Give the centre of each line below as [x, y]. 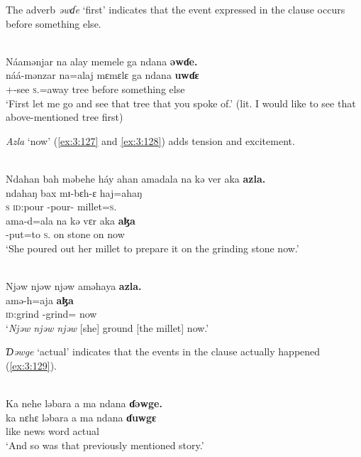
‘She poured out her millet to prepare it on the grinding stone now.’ [152, 248]
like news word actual [52, 431]
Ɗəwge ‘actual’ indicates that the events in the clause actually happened [163, 351]
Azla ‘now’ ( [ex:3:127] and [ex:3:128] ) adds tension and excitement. [150, 140]
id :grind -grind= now [51, 314]
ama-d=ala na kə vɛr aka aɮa [71, 220]
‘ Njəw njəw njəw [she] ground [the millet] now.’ [107, 327]
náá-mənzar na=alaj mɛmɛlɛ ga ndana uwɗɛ [102, 75]
